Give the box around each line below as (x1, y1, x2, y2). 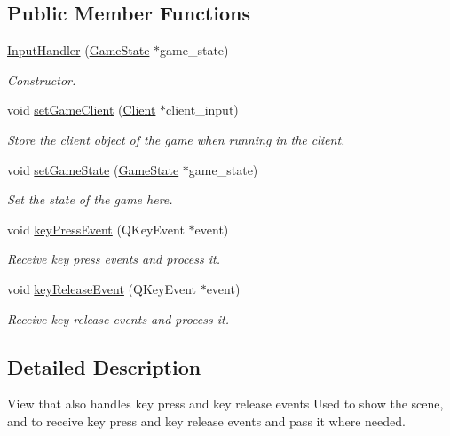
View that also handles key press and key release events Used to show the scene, (7, 394, 444, 413)
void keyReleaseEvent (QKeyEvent (7, 279, 196, 297)
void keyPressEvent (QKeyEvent (7, 219, 185, 238)
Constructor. (7, 70, 76, 89)
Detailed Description (7, 353, 201, 380)
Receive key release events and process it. (7, 309, 229, 328)
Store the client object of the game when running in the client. (7, 130, 345, 148)
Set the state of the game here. (7, 190, 173, 209)
